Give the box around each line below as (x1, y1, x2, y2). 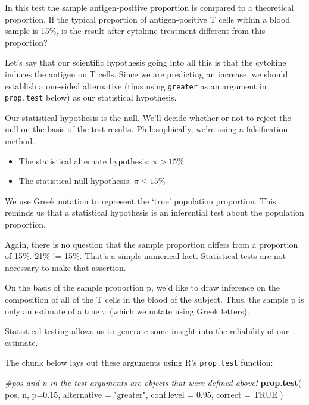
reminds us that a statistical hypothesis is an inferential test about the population (5, 206, 304, 219)
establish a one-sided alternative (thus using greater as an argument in (5, 79, 267, 92)
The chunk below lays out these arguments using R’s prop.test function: (5, 356, 273, 369)
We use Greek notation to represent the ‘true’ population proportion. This (5, 194, 276, 207)
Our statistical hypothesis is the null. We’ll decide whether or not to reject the (5, 111, 291, 123)
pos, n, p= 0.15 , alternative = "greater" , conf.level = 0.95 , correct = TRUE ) (5, 388, 283, 400)
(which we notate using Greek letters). (110, 304, 249, 317)
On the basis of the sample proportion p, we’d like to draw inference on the (5, 281, 280, 294)
